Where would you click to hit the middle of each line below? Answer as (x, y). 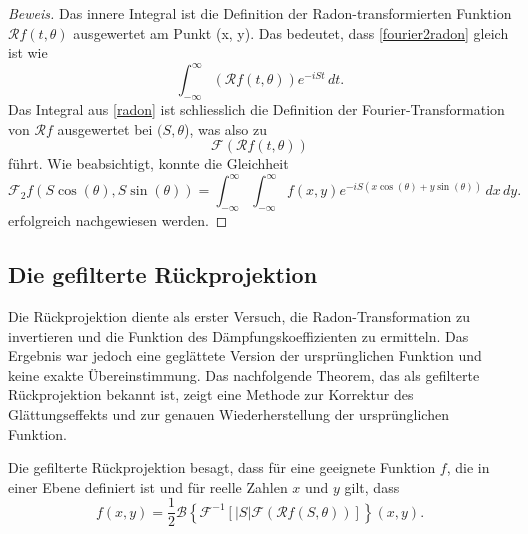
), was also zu (225, 128)
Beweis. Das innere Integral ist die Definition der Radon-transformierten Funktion (260, 13)
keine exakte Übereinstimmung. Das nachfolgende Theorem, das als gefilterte (244, 374)
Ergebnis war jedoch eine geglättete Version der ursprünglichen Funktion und (245, 355)
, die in (468, 467)
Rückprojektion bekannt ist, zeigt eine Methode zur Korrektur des (211, 394)
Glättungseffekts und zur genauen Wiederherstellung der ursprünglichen (228, 413)
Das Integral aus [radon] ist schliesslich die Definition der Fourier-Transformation (256, 109)
